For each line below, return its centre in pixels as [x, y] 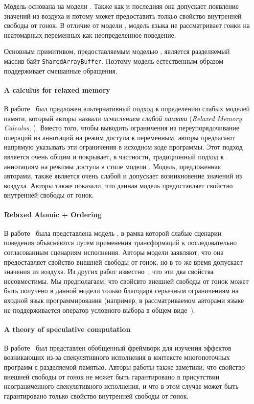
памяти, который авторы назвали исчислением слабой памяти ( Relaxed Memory [123, 118]
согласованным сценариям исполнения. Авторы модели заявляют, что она [114, 252]
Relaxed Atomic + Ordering [53, 214]
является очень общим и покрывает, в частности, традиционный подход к [114, 156]
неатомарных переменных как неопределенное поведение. [90, 35]
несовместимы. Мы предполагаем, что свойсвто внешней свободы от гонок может [126, 281]
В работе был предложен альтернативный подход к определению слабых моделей [127, 109]
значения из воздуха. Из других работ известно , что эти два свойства [109, 271]
